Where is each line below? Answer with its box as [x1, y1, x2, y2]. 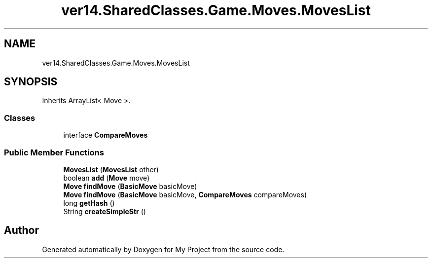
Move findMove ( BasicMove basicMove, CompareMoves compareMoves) [63, 190, 307, 199]
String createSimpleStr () [63, 207, 146, 216]
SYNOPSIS [4, 75, 58, 88]
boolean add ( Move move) [63, 173, 150, 182]
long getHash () [63, 198, 115, 207]
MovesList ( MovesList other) [63, 165, 159, 174]
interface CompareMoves [63, 131, 148, 140]
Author [4, 224, 39, 237]
